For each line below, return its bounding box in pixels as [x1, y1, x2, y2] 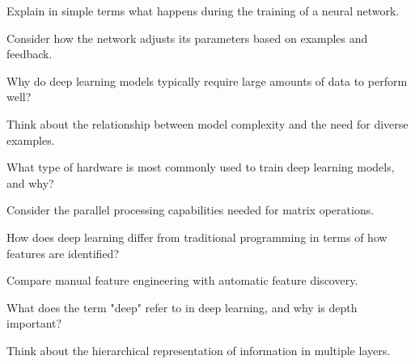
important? [6, 315, 62, 332]
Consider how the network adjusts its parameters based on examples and [6, 29, 368, 46]
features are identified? [6, 244, 119, 261]
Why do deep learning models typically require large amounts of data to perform [6, 72, 408, 89]
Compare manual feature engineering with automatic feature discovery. [6, 272, 358, 289]
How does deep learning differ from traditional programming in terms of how [6, 228, 387, 245]
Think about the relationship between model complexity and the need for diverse [6, 115, 409, 132]
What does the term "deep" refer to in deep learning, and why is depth [6, 298, 358, 315]
